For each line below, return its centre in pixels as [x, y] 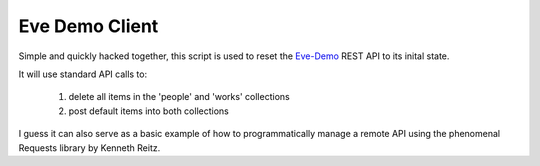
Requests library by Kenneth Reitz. [89, 147]
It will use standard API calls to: [83, 74]
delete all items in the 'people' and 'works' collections [179, 97]
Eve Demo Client [88, 26]
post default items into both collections [148, 111]
